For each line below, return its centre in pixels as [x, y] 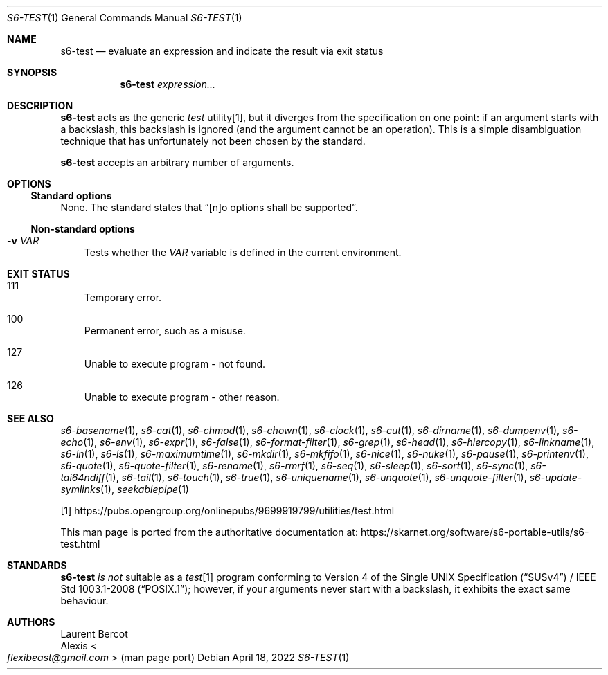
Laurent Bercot [94, 634]
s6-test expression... [168, 84]
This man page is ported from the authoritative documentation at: [209, 532]
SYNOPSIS [32, 72]
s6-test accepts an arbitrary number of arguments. [177, 162]
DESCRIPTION [40, 106]
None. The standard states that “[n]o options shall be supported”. [209, 207]
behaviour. [84, 601]
